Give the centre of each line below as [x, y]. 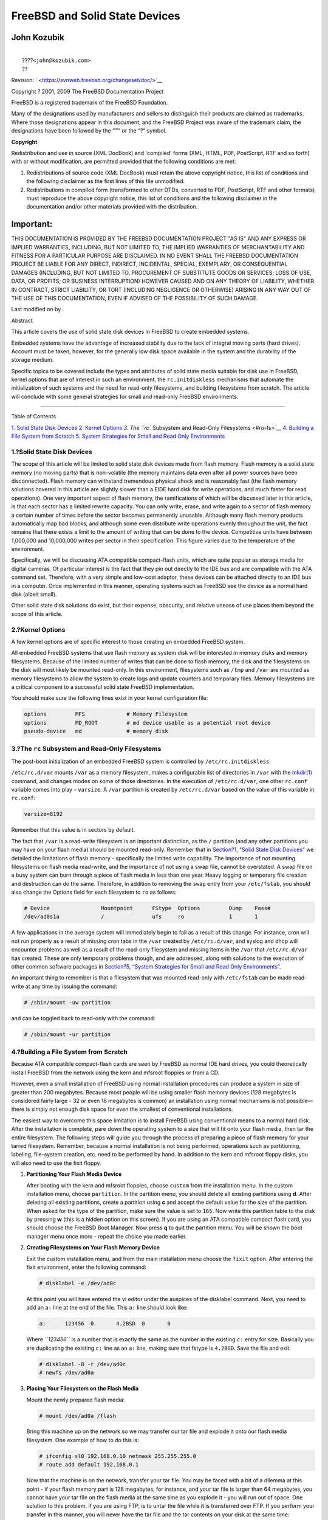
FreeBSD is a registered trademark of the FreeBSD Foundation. [90, 103]
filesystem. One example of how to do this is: [83, 1440]
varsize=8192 [43, 814]
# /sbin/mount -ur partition [67, 1034]
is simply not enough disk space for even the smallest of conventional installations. [129, 1109]
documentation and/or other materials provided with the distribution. [112, 207]
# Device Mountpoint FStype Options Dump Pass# [147, 908]
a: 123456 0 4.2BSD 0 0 [105, 1324]
